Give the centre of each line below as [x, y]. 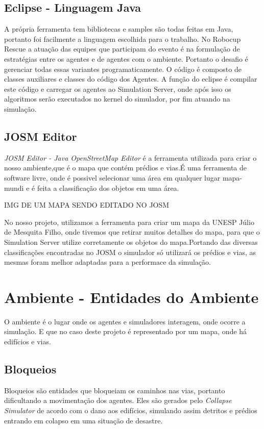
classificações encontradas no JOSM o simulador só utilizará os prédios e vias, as [130, 252]
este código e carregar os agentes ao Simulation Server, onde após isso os [118, 89]
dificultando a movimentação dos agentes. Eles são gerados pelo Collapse [118, 400]
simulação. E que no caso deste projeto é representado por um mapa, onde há [126, 331]
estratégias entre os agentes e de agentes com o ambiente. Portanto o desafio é [126, 58]
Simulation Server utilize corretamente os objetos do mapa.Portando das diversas [131, 242]
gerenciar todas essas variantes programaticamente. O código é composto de [123, 69]
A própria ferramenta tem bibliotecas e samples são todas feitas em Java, [119, 29]
